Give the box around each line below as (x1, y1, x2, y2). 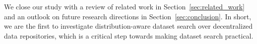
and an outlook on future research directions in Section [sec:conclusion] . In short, (4, 11, 252, 21)
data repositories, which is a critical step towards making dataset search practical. (4, 30, 254, 41)
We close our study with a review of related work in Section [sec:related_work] (4, 1, 245, 11)
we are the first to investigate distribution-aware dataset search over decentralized (4, 21, 253, 31)
